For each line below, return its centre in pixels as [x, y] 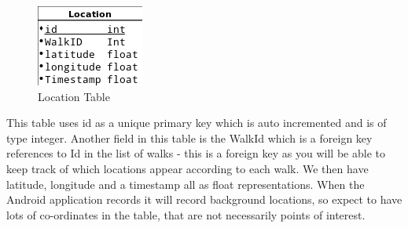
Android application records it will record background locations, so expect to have [204, 199]
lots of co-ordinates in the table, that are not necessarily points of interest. [186, 214]
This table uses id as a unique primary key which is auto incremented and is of [197, 123]
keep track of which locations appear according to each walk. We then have [187, 168]
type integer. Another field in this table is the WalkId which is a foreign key [189, 138]
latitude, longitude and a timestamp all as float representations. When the [186, 184]
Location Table [74, 96]
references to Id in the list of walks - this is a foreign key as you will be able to [196, 153]
